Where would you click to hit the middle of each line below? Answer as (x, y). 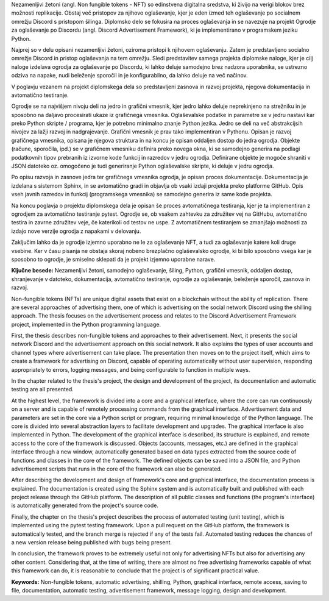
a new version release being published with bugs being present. (92, 542)
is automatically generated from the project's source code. (85, 505)
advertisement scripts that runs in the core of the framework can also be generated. (117, 469)
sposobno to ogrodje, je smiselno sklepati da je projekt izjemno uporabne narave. (113, 259)
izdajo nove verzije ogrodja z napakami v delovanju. (76, 231)
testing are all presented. (43, 389)
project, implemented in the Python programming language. (86, 324)
